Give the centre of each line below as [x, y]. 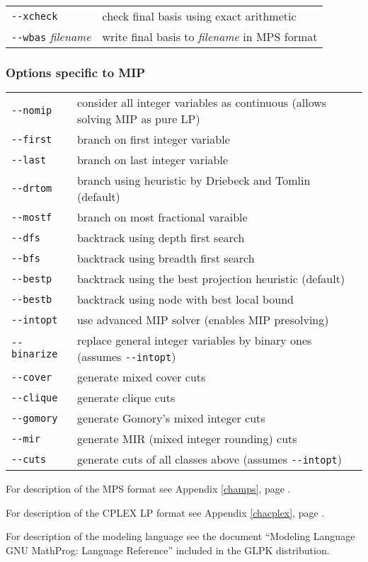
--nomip [32, 111]
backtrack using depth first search [161, 238]
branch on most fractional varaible [162, 217]
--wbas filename [51, 36]
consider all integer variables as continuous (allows [202, 103]
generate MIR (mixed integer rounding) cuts [187, 439]
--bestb [32, 299]
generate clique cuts [126, 398]
